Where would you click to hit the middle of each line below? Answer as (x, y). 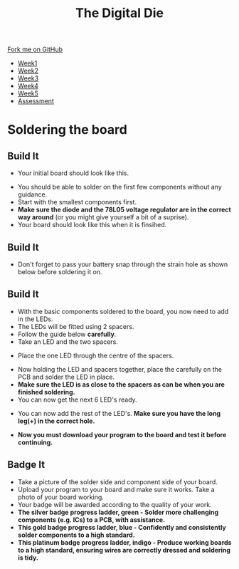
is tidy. (28, 558)
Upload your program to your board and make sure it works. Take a (116, 489)
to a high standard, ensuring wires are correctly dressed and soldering (124, 550)
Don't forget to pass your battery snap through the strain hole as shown (123, 264)
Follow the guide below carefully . (67, 334)
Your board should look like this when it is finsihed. (92, 225)
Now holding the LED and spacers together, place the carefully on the (120, 369)
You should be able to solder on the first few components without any (119, 187)
